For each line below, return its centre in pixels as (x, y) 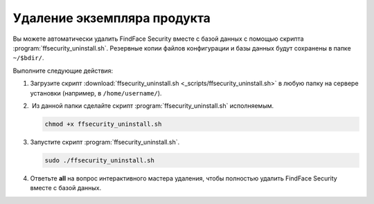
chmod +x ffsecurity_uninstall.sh (103, 124)
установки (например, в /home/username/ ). (96, 93)
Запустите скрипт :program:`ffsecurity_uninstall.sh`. (105, 142)
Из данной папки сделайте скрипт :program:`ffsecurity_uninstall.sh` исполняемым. (153, 105)
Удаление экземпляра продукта (112, 18)
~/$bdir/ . (28, 58)
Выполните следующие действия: (63, 71)
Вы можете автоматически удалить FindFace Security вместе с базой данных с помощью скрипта (158, 39)
